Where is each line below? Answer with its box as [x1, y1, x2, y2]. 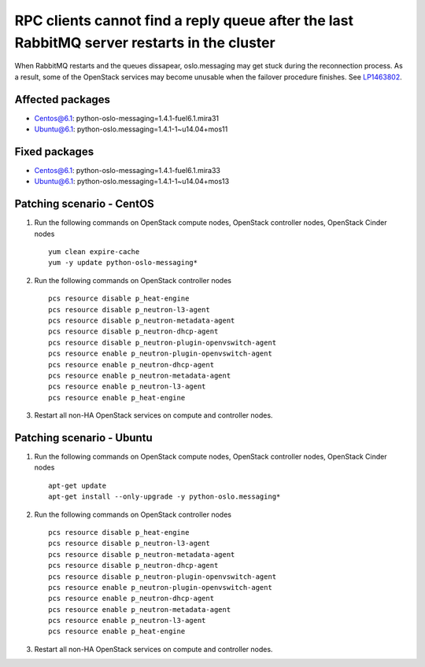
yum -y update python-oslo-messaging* [48, 258, 198, 267]
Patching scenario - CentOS [14, 197, 155, 211]
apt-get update [48, 481, 107, 490]
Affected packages [14, 93, 110, 106]
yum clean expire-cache [48, 248, 140, 256]
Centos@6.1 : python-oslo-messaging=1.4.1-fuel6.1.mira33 [34, 165, 220, 175]
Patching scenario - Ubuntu [14, 431, 153, 444]
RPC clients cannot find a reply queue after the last [14, 12, 354, 29]
